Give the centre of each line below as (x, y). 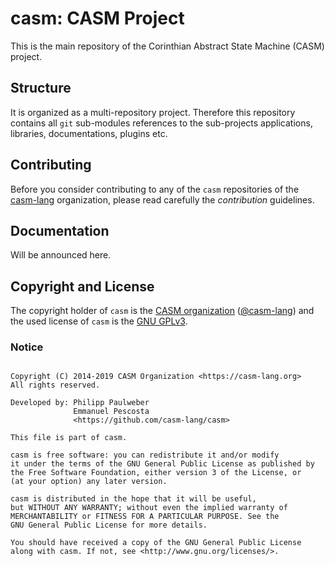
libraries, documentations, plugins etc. (89, 133)
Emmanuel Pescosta (111, 412)
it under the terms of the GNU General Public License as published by (162, 464)
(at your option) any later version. (89, 482)
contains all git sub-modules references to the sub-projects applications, (161, 123)
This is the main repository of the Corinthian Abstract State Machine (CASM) (167, 46)
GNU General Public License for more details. (109, 525)
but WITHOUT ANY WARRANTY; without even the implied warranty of (149, 508)
